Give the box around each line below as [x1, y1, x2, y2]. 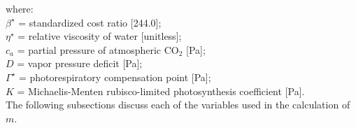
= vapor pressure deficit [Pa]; [17, 56, 143, 71]
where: [6, 1, 34, 15]
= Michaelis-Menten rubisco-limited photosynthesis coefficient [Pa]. [17, 83, 305, 98]
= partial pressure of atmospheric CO [17, 42, 179, 57]
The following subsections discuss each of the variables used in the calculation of [6, 97, 350, 112]
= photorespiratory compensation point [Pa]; [18, 69, 211, 84]
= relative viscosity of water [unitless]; [17, 29, 182, 43]
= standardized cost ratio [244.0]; [18, 15, 162, 29]
